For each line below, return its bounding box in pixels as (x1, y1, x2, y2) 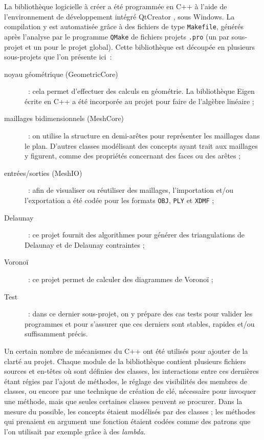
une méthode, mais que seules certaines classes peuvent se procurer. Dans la (4, 396, 243, 406)
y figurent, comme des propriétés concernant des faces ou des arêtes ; (25, 150, 241, 161)
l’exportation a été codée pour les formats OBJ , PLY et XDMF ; (25, 195, 214, 206)
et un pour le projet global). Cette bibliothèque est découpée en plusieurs (25, 41, 255, 52)
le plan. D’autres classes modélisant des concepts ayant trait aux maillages (25, 140, 258, 151)
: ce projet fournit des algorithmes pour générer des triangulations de (28, 229, 245, 240)
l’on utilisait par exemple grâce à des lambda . (4, 426, 146, 436)
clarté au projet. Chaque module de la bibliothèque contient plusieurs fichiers (4, 355, 246, 366)
